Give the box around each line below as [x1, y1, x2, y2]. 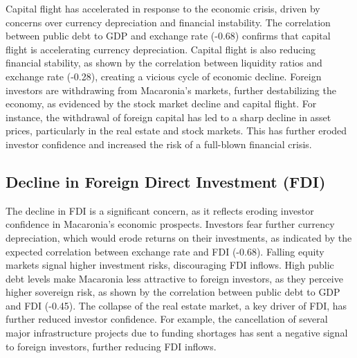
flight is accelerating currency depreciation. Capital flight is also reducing [6, 42, 316, 56]
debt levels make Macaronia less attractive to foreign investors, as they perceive [6, 271, 343, 285]
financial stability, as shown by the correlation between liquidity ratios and [6, 55, 322, 70]
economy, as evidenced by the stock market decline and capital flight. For [6, 96, 317, 111]
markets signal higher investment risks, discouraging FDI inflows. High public [6, 258, 334, 272]
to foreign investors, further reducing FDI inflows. [6, 339, 217, 353]
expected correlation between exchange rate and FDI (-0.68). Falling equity [6, 244, 324, 258]
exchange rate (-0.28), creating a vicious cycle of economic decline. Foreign [6, 69, 322, 83]
